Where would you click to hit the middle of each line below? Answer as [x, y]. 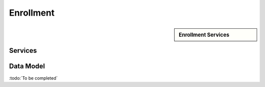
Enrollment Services [204, 35]
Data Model [27, 66]
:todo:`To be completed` [33, 78]
